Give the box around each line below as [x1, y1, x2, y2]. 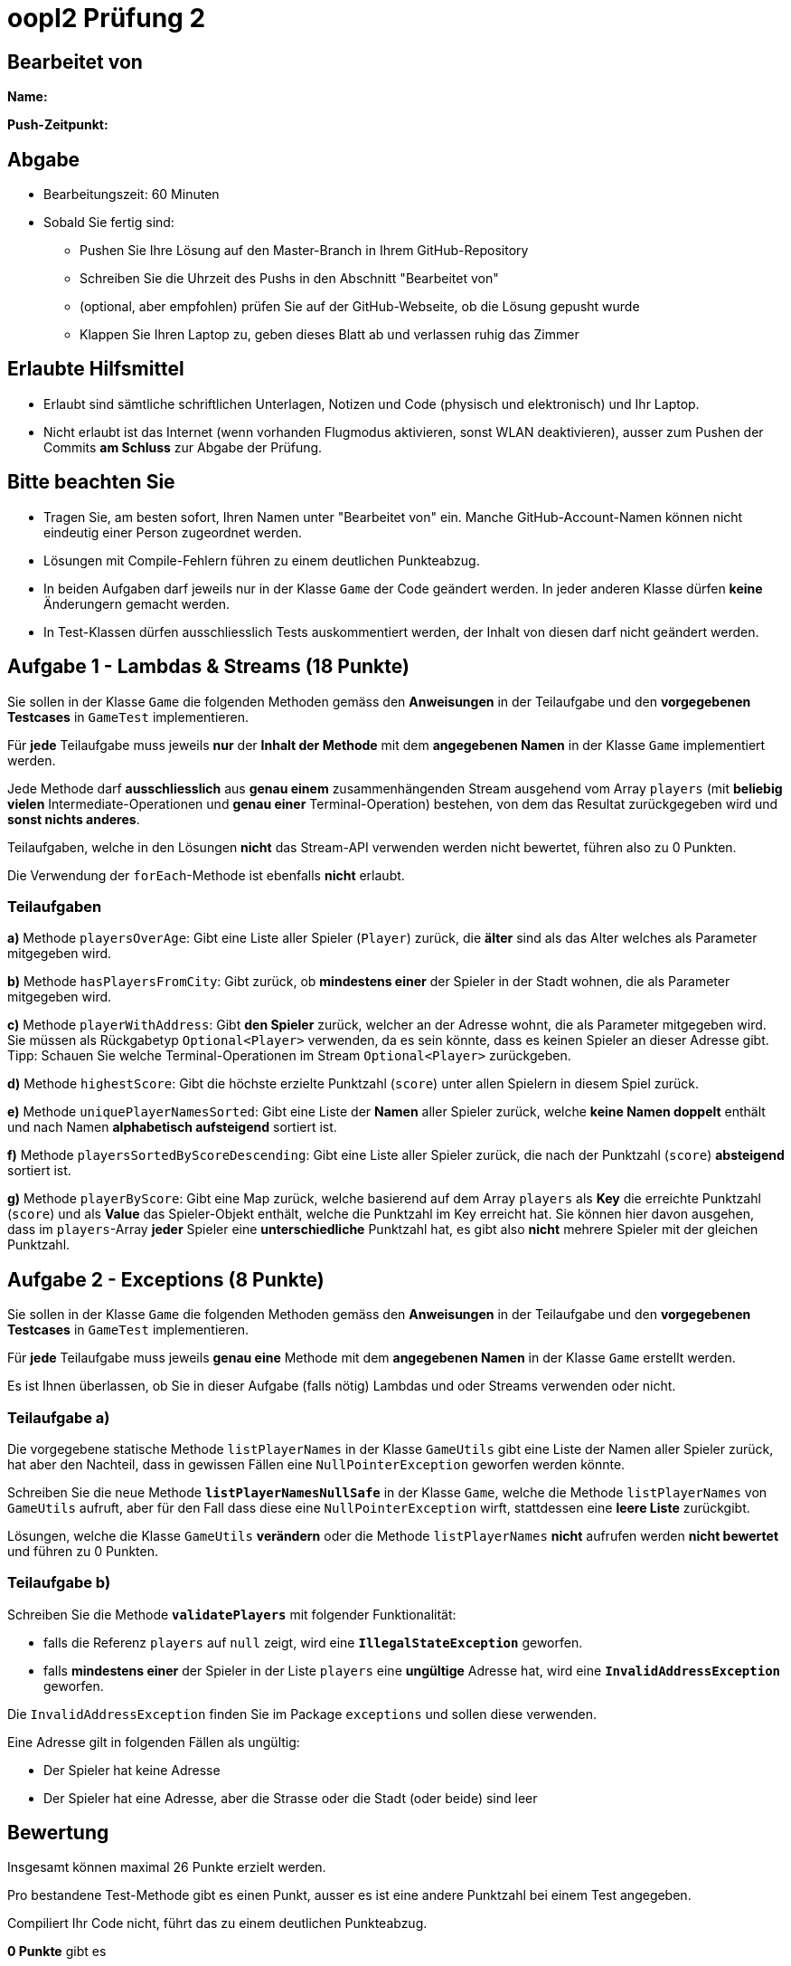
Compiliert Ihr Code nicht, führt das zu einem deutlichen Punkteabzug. [7, 1915, 428, 1932]
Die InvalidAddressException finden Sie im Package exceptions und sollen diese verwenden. [7, 1705, 597, 1722]
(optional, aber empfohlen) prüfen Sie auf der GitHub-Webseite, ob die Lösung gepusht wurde [80, 299, 640, 315]
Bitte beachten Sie [7, 470, 175, 494]
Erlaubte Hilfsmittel [7, 357, 184, 381]
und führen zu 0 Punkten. [7, 1543, 159, 1559]
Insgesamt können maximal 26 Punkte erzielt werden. [7, 1859, 326, 1876]
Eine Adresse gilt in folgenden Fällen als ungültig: [7, 1733, 300, 1750]
